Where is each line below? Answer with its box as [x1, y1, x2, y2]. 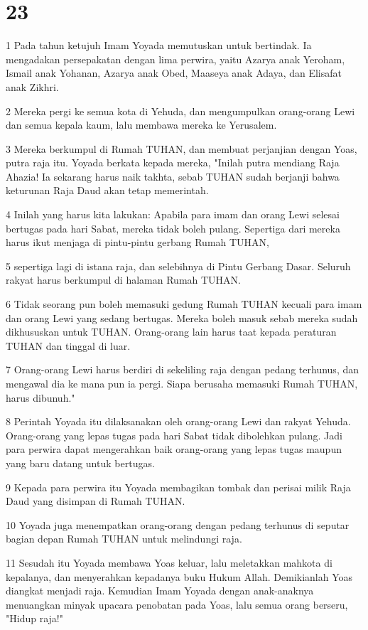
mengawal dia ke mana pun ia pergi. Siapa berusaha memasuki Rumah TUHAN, [6, 376, 358, 390]
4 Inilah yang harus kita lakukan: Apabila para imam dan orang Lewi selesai [6, 207, 340, 222]
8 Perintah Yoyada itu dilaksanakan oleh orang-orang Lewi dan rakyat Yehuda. [6, 414, 351, 429]
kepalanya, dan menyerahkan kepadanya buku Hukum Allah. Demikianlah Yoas [6, 569, 353, 584]
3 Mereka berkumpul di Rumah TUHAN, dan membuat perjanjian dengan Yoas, [6, 141, 357, 156]
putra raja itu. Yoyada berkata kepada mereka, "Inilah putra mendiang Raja [6, 155, 340, 170]
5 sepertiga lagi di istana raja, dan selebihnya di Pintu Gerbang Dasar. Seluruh [6, 258, 351, 273]
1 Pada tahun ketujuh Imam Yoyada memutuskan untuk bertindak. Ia [6, 38, 312, 53]
